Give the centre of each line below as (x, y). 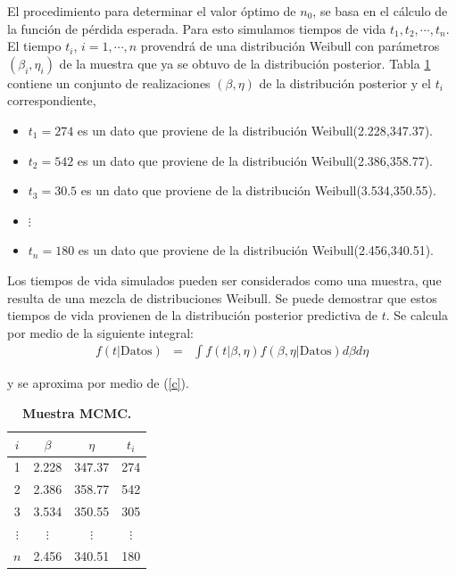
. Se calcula (417, 315)
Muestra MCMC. (77, 412)
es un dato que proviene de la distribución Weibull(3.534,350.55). (258, 190)
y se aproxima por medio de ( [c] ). (98, 383)
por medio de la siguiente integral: (100, 332)
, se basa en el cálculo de (380, 11)
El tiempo (34, 46)
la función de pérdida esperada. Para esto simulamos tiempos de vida (197, 28)
